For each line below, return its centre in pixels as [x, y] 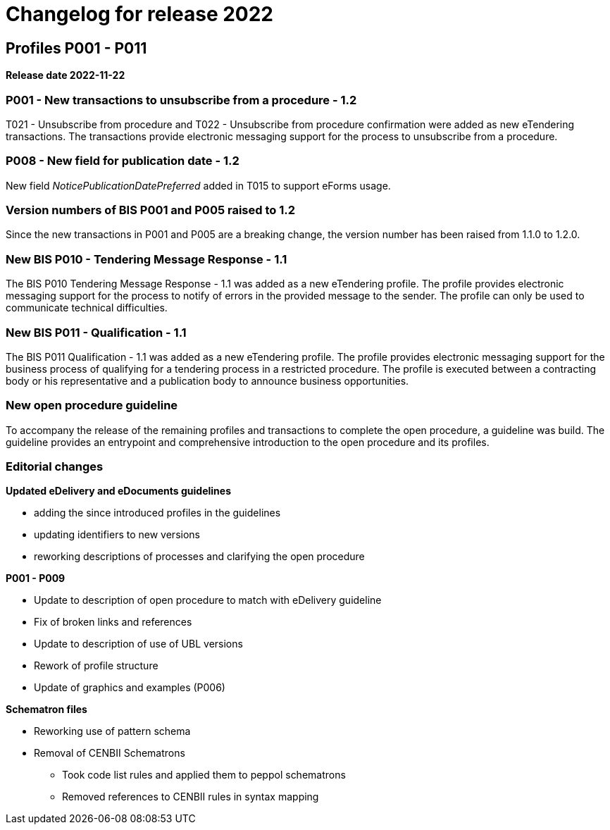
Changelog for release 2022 [140, 14]
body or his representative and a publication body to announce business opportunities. [207, 380]
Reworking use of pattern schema [112, 731]
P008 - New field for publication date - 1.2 [123, 161]
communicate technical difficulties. [87, 308]
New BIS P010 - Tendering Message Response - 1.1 [147, 259]
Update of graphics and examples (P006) [130, 688]
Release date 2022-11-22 [66, 75]
